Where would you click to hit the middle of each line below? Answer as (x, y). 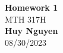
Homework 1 (31, 7)
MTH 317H (26, 19)
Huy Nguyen (31, 31)
